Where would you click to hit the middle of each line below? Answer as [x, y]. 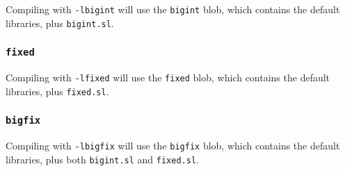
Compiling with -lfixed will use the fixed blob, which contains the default [168, 78]
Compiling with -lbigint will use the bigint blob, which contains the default [173, 9]
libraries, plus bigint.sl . [60, 23]
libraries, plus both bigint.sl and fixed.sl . [102, 159]
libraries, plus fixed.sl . [57, 91]
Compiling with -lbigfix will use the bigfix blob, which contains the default [173, 146]
